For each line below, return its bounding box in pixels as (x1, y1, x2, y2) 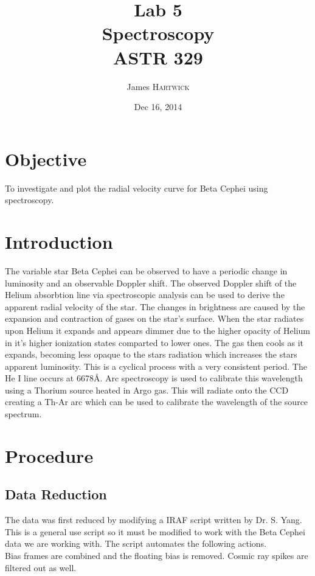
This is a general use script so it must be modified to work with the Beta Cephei (5, 525, 305, 538)
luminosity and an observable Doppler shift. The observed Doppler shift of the (5, 276, 297, 289)
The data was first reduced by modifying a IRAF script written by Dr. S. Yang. (5, 513, 302, 526)
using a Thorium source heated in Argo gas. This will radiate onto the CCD (5, 383, 289, 396)
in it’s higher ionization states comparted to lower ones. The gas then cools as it (5, 336, 303, 349)
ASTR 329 (113, 44, 203, 69)
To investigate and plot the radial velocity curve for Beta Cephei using (5, 181, 268, 194)
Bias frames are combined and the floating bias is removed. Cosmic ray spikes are (5, 549, 308, 562)
